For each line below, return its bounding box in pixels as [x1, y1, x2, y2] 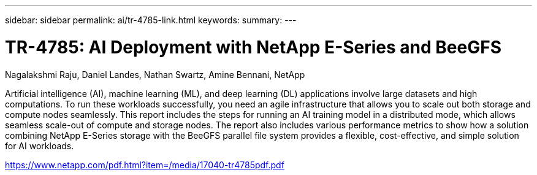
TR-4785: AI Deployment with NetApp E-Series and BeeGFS [5, 36, 501, 58]
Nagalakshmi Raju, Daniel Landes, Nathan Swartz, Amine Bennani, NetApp [5, 69, 305, 80]
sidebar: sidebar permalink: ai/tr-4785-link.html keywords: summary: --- [5, 15, 297, 25]
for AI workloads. [5, 140, 74, 151]
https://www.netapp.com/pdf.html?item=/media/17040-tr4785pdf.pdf [5, 159, 284, 170]
